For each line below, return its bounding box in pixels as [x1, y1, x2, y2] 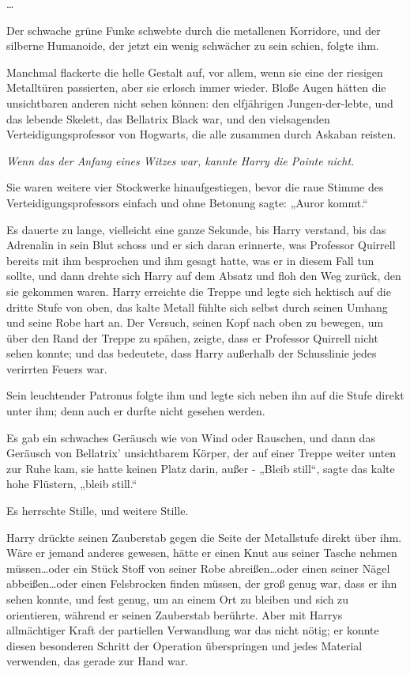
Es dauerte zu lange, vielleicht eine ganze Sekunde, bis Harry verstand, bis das [6, 221, 386, 237]
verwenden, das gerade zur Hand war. [6, 653, 189, 669]
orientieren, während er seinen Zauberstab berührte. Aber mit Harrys [6, 606, 343, 623]
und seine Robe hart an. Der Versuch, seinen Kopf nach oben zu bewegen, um [6, 314, 384, 331]
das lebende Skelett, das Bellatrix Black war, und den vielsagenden [6, 110, 330, 127]
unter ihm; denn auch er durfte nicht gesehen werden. [6, 403, 265, 419]
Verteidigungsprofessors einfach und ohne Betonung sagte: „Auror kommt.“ [6, 194, 368, 210]
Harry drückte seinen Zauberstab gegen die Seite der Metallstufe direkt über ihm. [6, 528, 402, 545]
